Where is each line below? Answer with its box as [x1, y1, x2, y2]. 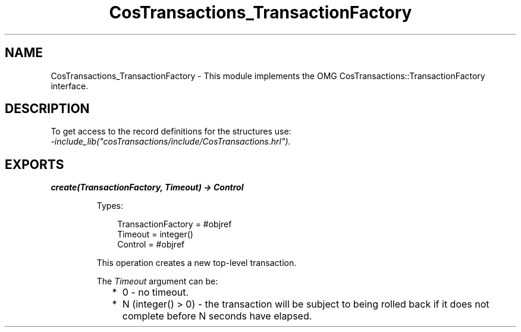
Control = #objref [117, 239, 185, 250]
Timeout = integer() [117, 229, 193, 240]
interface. [51, 80, 89, 91]
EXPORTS [5, 156, 64, 172]
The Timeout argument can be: [96, 276, 218, 287]
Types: [96, 201, 123, 211]
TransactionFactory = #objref [117, 219, 232, 230]
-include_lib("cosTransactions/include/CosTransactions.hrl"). [51, 136, 291, 147]
